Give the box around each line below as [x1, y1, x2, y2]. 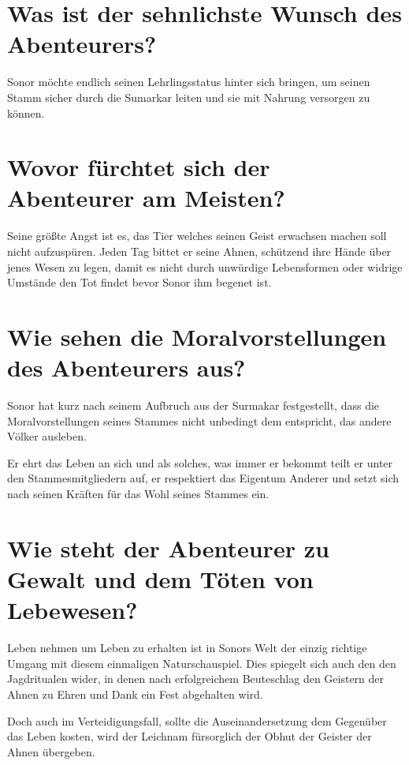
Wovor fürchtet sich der [7, 151, 270, 183]
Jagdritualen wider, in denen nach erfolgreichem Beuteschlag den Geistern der [7, 670, 385, 687]
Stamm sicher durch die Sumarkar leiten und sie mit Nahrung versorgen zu [7, 88, 370, 105]
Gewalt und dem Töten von [7, 563, 314, 595]
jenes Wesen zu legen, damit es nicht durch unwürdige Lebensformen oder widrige [7, 258, 403, 275]
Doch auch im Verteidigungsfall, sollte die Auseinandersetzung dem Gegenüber [7, 712, 387, 729]
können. [7, 104, 45, 121]
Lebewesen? [7, 594, 138, 626]
